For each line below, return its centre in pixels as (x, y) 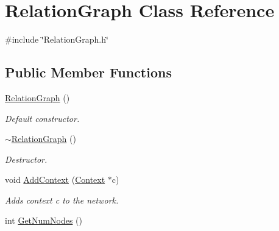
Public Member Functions (88, 72)
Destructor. (26, 159)
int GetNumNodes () (44, 220)
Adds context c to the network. (62, 200)
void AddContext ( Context (55, 179)
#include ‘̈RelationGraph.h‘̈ (57, 39)
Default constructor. (42, 118)
